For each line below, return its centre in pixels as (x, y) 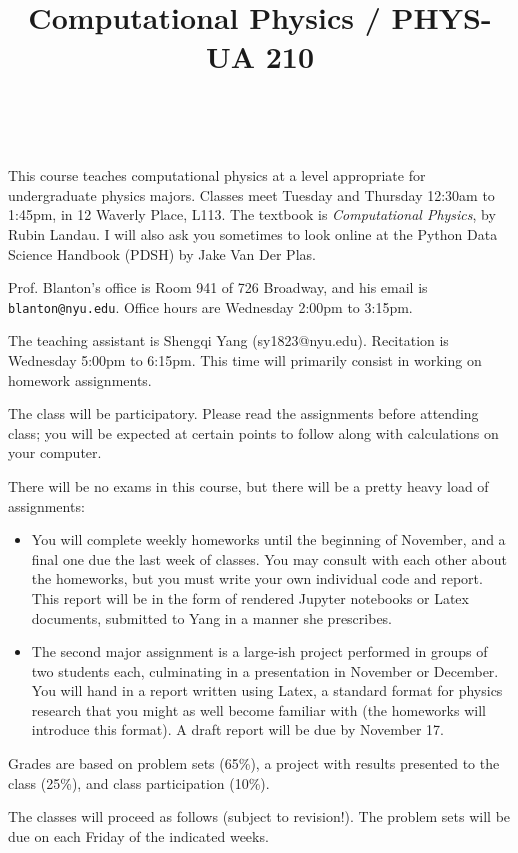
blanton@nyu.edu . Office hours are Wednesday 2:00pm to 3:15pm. (210, 306)
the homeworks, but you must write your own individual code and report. (257, 578)
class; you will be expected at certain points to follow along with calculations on (253, 432)
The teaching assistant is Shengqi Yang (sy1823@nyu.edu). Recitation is (228, 340)
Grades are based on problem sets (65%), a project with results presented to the (254, 763)
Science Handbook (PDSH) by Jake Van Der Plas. (162, 253)
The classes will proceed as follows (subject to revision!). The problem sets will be (259, 816)
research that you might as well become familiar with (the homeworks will (258, 709)
